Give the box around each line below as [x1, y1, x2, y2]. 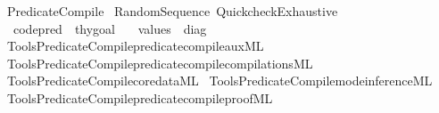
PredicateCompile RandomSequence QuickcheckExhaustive [6, 2, 338, 20]
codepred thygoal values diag [12, 19, 207, 37]
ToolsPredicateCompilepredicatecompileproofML [6, 88, 273, 107]
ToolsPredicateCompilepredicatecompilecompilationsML [6, 53, 313, 72]
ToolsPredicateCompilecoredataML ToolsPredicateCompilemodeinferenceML [6, 71, 433, 90]
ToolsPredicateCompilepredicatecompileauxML [6, 36, 264, 55]
